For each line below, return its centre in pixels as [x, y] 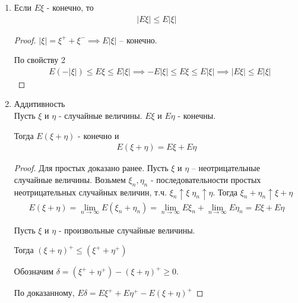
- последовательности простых [206, 179]
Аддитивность [39, 104]
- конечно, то [70, 7]
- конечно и [99, 135]
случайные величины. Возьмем [70, 179]
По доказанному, [44, 293]
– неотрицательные [226, 168]
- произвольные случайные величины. [127, 230]
